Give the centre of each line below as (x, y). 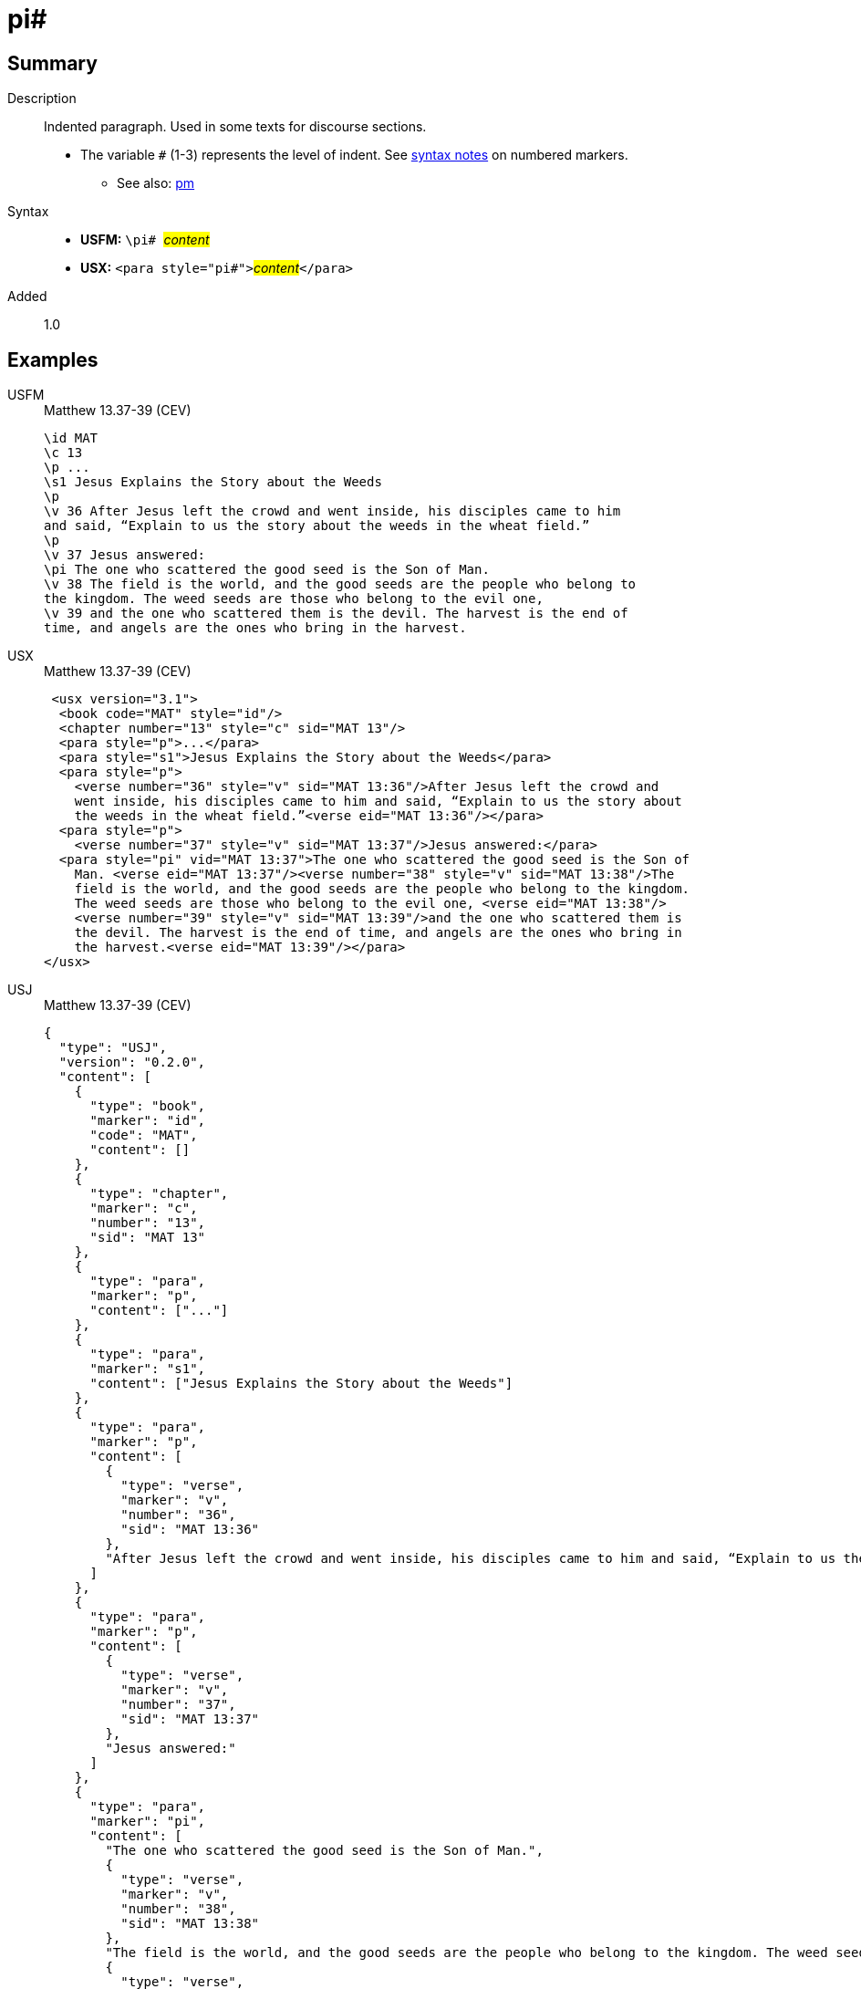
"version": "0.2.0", (132, 1062)
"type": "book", (148, 1106)
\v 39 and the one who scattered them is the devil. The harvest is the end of (336, 614)
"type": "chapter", (159, 1194)
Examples (53, 359)
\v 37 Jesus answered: (125, 555)
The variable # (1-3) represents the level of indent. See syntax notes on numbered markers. (354, 155)
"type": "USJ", (113, 1048)
